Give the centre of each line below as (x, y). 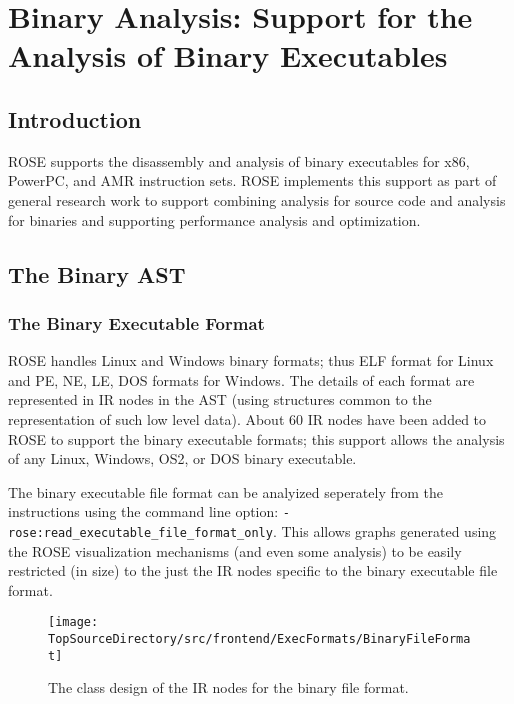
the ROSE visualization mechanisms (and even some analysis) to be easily (235, 550)
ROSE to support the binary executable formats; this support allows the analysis (256, 438)
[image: (73, 622)
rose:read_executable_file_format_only (140, 532)
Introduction (75, 118)
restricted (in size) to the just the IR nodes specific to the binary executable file (253, 570)
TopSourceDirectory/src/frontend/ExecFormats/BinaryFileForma (259, 639)
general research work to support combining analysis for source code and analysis (257, 199)
